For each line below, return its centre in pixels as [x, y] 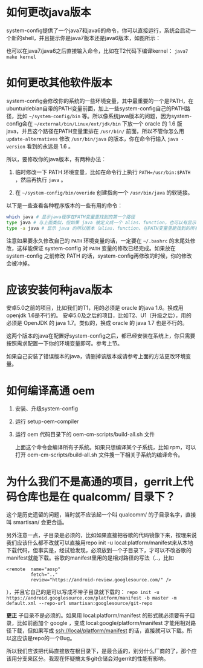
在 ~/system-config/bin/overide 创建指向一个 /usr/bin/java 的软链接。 [104, 192]
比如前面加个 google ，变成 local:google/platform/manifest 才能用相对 [104, 623]
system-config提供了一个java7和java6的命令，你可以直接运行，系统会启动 [98, 30]
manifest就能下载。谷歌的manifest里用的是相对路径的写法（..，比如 [90, 558]
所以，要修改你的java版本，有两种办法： [56, 159]
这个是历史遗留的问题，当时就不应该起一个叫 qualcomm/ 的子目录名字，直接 [101, 515]
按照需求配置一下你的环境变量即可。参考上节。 [64, 344]
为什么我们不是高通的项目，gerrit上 [95, 482]
